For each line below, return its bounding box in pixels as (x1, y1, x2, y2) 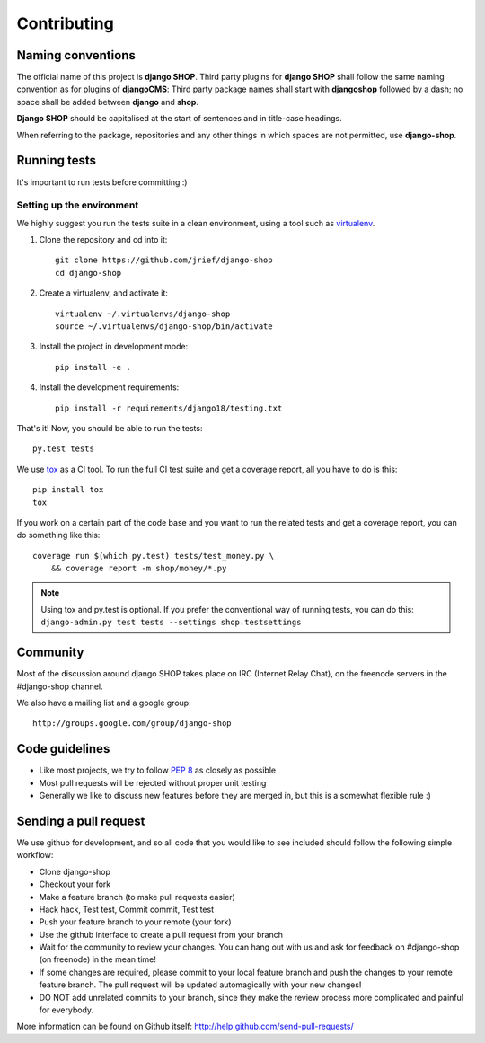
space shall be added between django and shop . (16, 96, 199, 107)
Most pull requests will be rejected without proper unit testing (39, 777, 267, 788)
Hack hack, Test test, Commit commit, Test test (39, 904, 215, 915)
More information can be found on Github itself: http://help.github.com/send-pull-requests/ (16, 1021, 354, 1032)
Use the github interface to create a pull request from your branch (39, 929, 283, 940)
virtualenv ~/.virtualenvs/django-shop (55, 308, 231, 319)
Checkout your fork (39, 879, 111, 889)
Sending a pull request (16, 813, 145, 828)
